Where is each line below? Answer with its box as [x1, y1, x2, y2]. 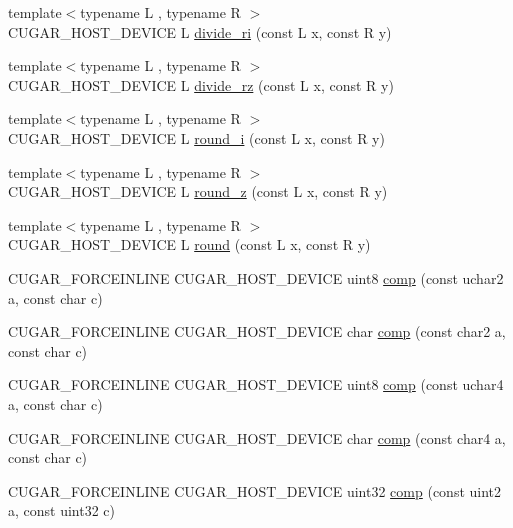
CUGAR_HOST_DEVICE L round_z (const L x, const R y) [8, 181, 388, 202]
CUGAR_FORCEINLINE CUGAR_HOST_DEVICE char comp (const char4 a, [8, 427, 506, 448]
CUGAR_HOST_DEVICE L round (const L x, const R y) [8, 234, 371, 255]
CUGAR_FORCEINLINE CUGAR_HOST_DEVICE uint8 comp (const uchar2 [8, 267, 504, 288]
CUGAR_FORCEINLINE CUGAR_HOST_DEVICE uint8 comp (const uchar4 [8, 374, 504, 395]
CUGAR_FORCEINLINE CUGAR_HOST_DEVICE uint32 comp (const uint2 [8, 480, 502, 501]
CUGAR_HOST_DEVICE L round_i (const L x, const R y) [8, 127, 385, 148]
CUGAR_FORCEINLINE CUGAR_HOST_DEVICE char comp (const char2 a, [8, 321, 506, 342]
